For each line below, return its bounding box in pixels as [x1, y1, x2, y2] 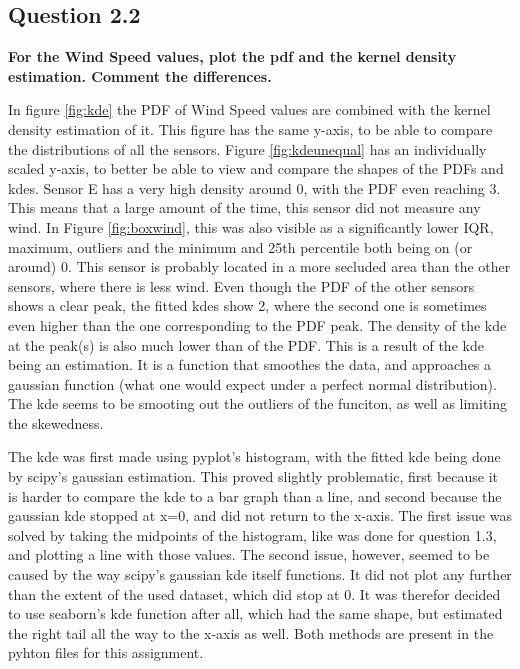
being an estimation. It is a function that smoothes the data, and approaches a [8, 354, 492, 375]
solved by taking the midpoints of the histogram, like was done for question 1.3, [8, 524, 497, 545]
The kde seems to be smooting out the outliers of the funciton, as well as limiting [8, 393, 508, 414]
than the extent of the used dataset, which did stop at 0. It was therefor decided [8, 583, 501, 604]
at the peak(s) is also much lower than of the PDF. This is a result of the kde [8, 334, 484, 355]
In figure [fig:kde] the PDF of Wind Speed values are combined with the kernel [8, 99, 491, 120]
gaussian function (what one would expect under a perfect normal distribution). [8, 373, 497, 394]
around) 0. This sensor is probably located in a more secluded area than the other [8, 256, 511, 277]
